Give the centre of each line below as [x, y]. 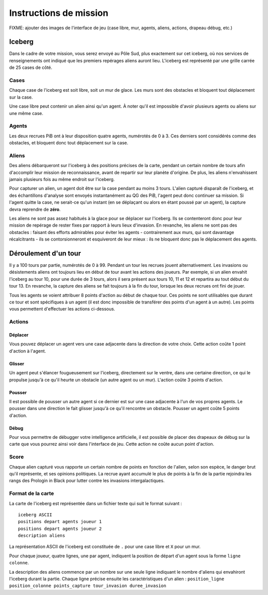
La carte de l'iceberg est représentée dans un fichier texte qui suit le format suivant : [96, 503]
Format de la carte [32, 493]
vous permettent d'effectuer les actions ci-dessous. [62, 309]
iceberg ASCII [35, 515]
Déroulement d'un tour [45, 253]
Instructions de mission [59, 13]
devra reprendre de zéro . [35, 209]
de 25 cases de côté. [31, 67]
